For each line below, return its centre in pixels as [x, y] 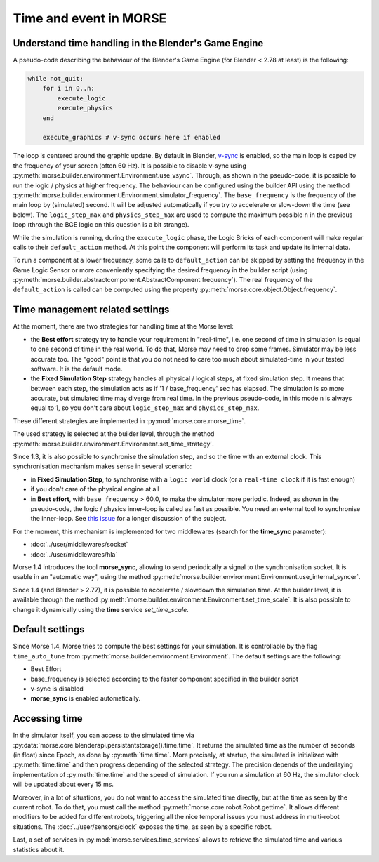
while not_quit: [56, 79]
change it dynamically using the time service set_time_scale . [101, 609]
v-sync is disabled [57, 689]
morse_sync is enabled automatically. [85, 698]
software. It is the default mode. [77, 369]
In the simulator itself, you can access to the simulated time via [104, 735]
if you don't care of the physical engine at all [95, 489]
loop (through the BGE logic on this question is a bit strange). [101, 225]
